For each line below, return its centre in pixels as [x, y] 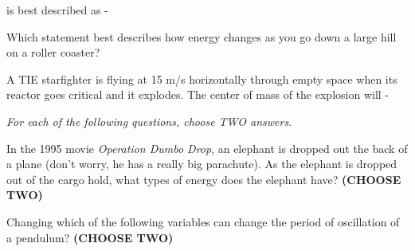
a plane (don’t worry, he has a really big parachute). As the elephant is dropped [202, 164]
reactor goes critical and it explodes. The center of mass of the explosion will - [198, 94]
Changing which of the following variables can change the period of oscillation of [203, 221]
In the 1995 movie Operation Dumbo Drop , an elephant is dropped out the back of [207, 148]
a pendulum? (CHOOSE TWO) [90, 237]
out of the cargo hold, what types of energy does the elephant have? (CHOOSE [204, 179]
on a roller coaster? [53, 52]
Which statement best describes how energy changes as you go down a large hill [202, 36]
